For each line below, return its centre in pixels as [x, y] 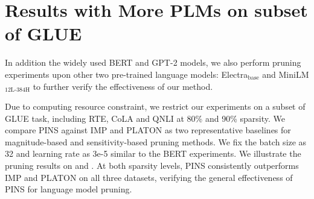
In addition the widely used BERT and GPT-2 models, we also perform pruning [153, 62]
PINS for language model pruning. [69, 189]
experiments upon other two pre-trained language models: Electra [127, 74]
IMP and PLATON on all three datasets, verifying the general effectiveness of [149, 177]
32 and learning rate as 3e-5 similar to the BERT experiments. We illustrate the [153, 153]
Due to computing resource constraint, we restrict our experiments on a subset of [155, 106]
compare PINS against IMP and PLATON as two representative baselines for [148, 130]
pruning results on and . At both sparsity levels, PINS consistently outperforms [152, 166]
